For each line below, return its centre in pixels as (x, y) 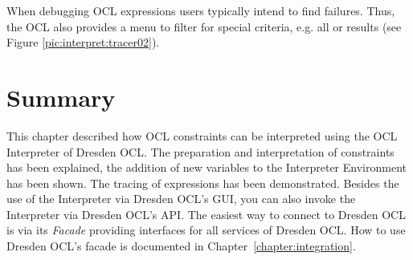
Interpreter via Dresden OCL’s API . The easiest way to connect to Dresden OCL (206, 214)
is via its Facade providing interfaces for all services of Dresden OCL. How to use (206, 230)
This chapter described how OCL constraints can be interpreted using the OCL (202, 135)
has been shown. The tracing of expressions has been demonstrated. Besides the (203, 183)
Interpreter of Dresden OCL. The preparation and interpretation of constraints (200, 151)
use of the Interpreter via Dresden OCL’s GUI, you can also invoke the (181, 199)
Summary (61, 97)
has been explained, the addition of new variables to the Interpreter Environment (206, 167)
